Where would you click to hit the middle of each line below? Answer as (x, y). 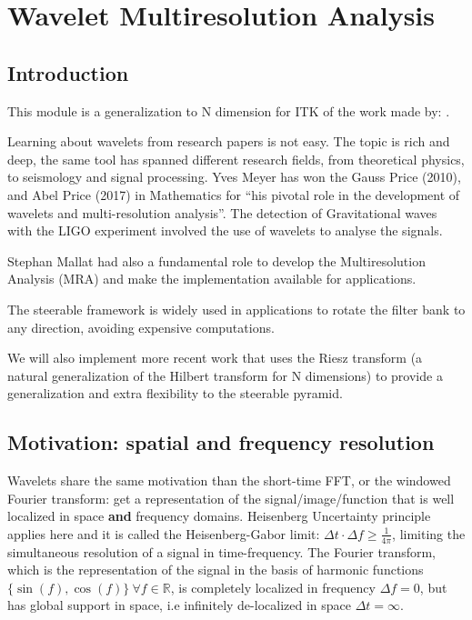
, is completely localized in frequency (273, 587)
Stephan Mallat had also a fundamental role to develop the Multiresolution (216, 260)
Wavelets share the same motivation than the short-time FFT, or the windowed (229, 480)
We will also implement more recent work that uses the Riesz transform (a (215, 358)
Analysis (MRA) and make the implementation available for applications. (212, 279)
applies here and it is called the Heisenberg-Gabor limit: (164, 533)
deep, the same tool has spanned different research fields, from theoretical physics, (236, 159)
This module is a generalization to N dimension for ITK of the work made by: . (229, 110)
